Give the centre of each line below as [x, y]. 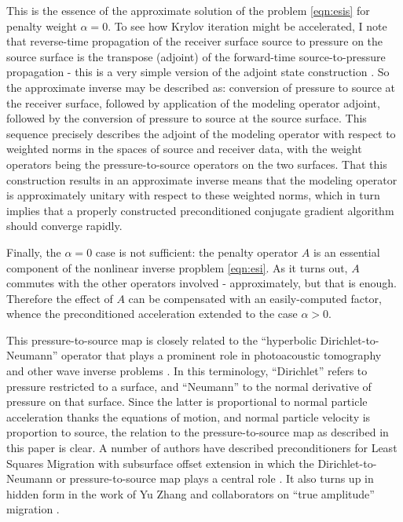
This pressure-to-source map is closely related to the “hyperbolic [161, 339]
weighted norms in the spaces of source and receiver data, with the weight [184, 149]
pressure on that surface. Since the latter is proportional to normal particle [187, 402]
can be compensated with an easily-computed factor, [255, 298]
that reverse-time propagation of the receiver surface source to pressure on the [195, 41]
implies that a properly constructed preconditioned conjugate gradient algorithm [200, 210]
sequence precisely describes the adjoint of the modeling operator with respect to [201, 133]
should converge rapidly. [64, 226]
